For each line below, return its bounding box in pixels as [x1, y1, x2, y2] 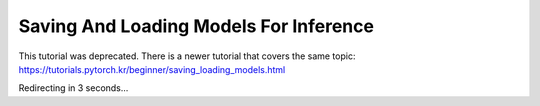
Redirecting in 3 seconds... [18, 82, 129, 94]
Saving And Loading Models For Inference [18, 15, 375, 37]
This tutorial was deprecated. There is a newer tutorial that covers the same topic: [18, 50, 356, 62]
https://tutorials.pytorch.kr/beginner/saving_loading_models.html [18, 63, 286, 75]
